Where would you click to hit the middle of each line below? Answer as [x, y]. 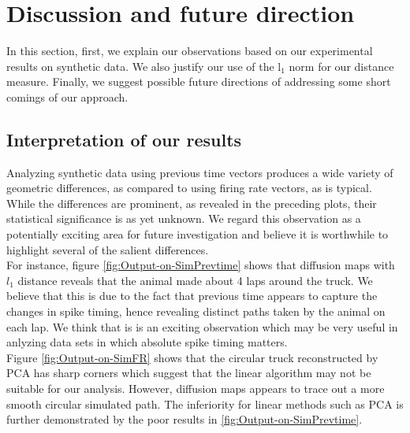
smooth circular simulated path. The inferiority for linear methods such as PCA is [205, 403]
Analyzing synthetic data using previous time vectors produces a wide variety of [200, 172]
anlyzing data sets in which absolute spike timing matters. [147, 342]
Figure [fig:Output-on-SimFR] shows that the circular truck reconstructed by [192, 357]
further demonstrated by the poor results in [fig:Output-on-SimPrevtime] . [184, 419]
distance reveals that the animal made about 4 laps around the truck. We [195, 280]
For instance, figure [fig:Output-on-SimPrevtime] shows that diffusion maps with [201, 265]
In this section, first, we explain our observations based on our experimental [190, 51]
